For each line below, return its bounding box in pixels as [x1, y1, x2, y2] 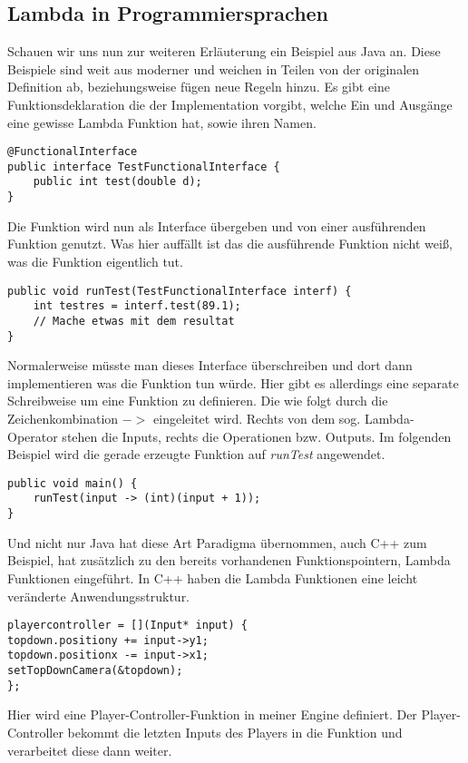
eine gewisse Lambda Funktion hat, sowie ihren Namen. [7, 112, 317, 132]
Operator [7, 426, 58, 445]
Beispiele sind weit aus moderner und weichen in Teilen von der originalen [7, 59, 420, 78]
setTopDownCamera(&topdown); [7, 664, 183, 678]
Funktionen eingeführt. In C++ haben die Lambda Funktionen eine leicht [7, 568, 418, 587]
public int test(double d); [33, 175, 202, 189]
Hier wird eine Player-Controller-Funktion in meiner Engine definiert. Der [7, 705, 417, 724]
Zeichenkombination [7, 408, 119, 427]
